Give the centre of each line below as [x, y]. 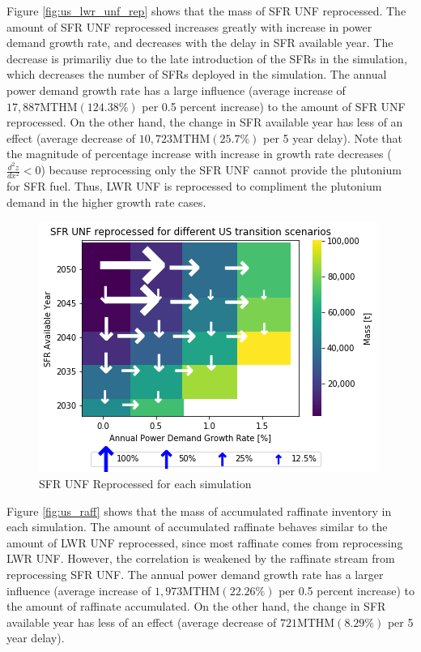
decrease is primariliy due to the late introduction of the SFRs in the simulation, [207, 58]
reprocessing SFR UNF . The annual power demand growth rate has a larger [195, 574]
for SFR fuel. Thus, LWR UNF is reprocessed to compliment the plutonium [194, 186]
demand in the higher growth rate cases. [106, 202]
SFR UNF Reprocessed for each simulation [145, 483]
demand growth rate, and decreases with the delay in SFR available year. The [200, 43]
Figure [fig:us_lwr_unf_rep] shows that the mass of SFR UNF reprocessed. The [206, 11]
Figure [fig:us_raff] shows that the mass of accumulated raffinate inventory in [199, 510]
